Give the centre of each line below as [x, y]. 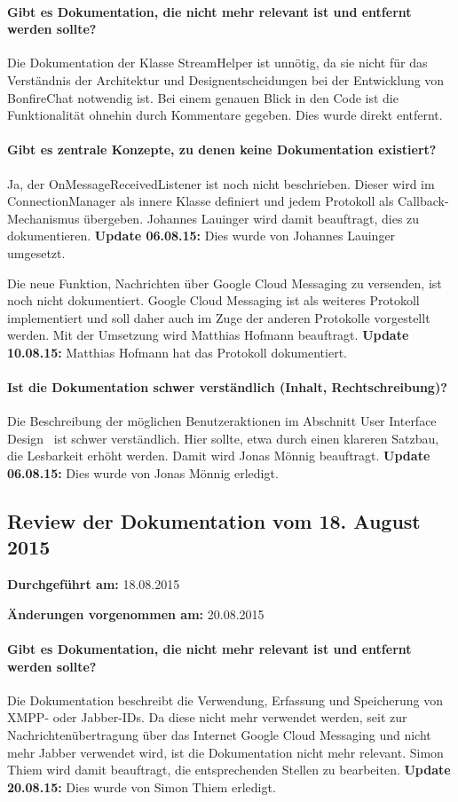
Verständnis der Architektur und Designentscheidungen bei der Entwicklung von [226, 79]
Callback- [423, 201]
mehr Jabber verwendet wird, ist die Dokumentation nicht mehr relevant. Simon [225, 752]
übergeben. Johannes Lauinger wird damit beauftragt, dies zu [252, 218]
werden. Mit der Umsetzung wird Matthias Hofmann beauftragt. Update [208, 335]
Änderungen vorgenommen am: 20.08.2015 [136, 613]
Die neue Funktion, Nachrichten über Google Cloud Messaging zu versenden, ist [225, 283]
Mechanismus [43, 218]
